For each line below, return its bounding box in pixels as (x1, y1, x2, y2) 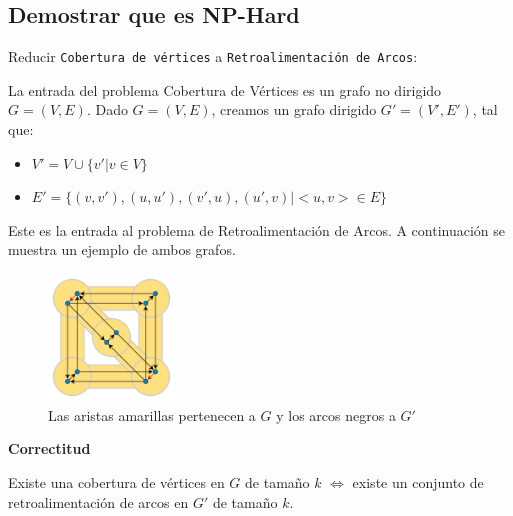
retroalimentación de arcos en (8, 491, 189, 512)
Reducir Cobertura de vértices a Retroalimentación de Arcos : (8, 46, 418, 67)
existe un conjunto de (352, 471, 484, 492)
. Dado (86, 99, 128, 120)
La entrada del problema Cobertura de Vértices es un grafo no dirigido (8, 79, 442, 100)
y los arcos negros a (276, 404, 396, 425)
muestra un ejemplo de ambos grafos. (8, 239, 236, 260)
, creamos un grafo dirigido (211, 99, 377, 120)
